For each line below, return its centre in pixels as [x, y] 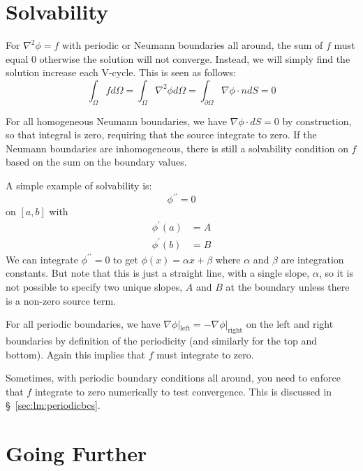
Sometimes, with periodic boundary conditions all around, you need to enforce [173, 378]
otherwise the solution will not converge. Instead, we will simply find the [195, 58]
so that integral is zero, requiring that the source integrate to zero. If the [161, 135]
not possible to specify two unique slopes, [94, 287]
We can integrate [42, 259]
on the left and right [290, 324]
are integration [312, 259]
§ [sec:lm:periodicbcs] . [53, 405]
